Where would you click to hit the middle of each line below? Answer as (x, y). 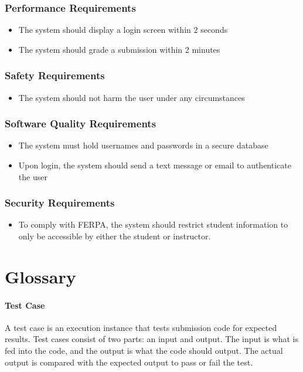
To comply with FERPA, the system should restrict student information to (153, 224)
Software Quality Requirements (81, 124)
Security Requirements (60, 203)
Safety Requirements (55, 75)
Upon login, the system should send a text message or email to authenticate (155, 165)
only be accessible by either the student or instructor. (115, 236)
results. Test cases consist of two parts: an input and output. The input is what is (151, 339)
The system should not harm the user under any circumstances (132, 97)
